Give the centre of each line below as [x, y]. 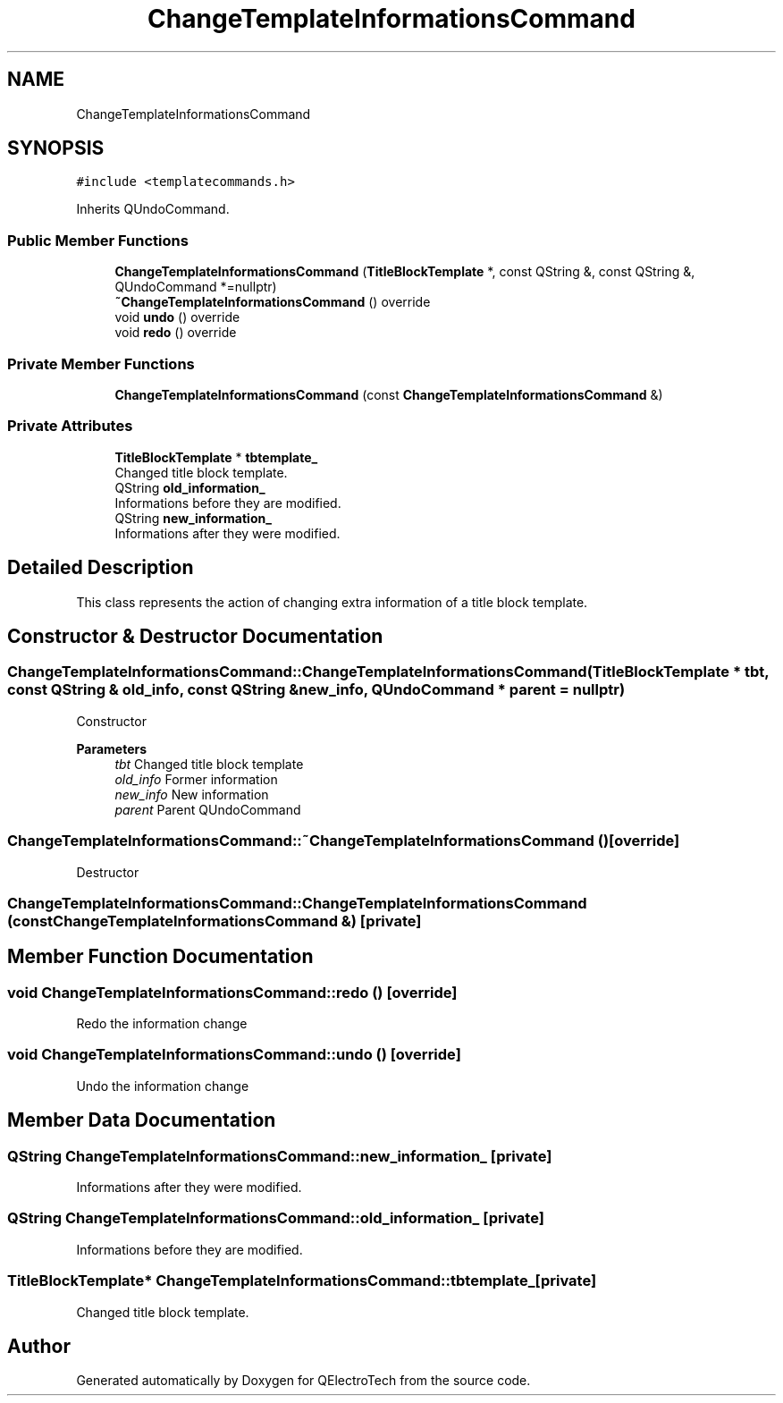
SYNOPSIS [56, 148]
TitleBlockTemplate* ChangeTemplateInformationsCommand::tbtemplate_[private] [302, 1281]
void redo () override [176, 333]
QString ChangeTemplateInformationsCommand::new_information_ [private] [280, 1156]
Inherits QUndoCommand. [153, 209]
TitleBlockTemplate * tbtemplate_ [216, 457]
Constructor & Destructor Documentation [195, 636]
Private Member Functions [101, 363]
